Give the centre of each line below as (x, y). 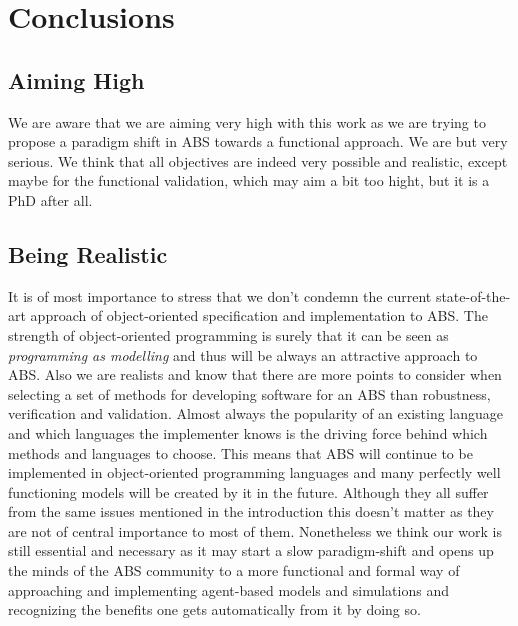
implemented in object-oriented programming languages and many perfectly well (254, 472)
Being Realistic (88, 253)
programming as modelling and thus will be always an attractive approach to (243, 354)
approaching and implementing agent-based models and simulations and (228, 589)
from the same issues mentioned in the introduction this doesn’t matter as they (251, 511)
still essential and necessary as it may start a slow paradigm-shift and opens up (251, 550)
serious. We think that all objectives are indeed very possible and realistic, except (258, 160)
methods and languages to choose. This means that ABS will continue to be (240, 452)
